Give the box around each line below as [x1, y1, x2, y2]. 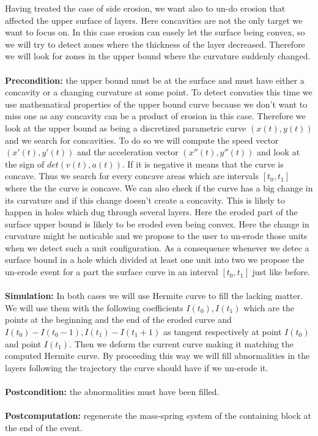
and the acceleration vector [77, 146, 179, 158]
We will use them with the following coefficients [5, 301, 183, 314]
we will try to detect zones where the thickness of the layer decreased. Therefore [5, 37, 305, 50]
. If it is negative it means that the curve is [122, 157, 284, 170]
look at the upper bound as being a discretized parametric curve [5, 121, 246, 134]
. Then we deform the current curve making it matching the [69, 337, 294, 350]
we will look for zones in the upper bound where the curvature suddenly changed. [5, 50, 311, 62]
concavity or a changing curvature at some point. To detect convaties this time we [5, 86, 312, 98]
